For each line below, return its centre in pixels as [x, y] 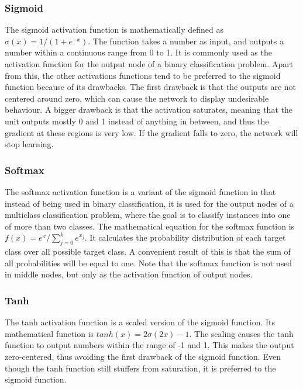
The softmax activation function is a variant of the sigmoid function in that [140, 191]
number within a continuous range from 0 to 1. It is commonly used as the [138, 52]
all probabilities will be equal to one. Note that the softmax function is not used [149, 263]
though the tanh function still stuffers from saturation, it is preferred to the [140, 368]
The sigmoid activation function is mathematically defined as [114, 29]
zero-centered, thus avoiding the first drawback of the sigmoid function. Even [143, 356]
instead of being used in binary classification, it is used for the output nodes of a [149, 203]
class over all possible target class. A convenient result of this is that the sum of [148, 251]
